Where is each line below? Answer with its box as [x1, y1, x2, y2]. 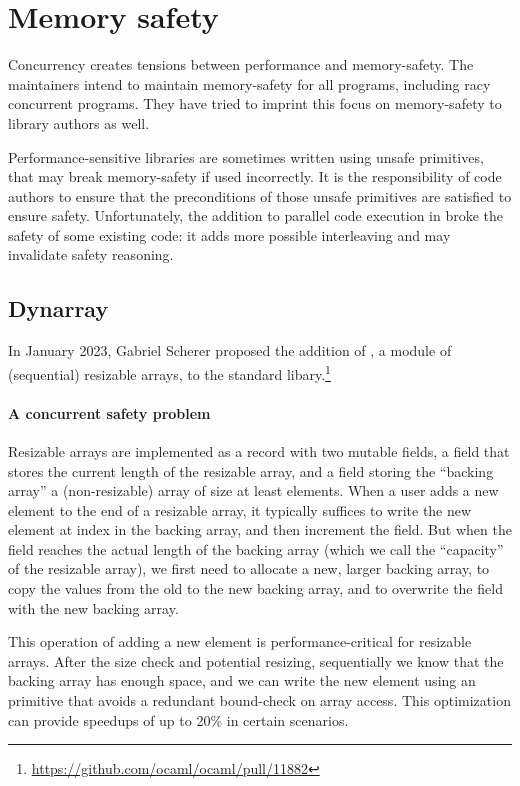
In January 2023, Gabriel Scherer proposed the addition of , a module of [8, 340, 452, 361]
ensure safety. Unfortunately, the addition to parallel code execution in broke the [8, 205, 504, 226]
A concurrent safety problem [8, 402, 211, 423]
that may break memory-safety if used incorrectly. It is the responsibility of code [8, 166, 502, 187]
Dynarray [8, 293, 109, 324]
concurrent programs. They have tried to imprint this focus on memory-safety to [8, 93, 502, 114]
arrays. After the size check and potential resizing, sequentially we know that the [8, 650, 504, 671]
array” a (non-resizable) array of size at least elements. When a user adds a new [8, 480, 499, 501]
